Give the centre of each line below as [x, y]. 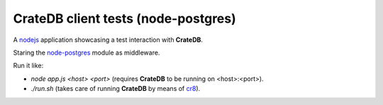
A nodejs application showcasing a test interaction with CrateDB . [108, 40]
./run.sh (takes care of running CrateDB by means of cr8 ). [116, 89]
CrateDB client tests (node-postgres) [125, 18]
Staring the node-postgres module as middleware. [87, 52]
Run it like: [28, 66]
